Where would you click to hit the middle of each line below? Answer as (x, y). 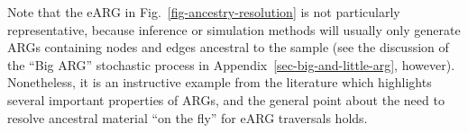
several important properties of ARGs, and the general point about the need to (226, 99)
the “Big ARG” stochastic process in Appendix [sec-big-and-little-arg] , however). (231, 64)
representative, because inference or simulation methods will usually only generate (234, 29)
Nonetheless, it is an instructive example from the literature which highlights (220, 82)
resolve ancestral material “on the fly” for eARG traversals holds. (188, 117)
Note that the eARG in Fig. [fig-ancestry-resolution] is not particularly (204, 12)
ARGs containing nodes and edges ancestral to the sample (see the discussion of (228, 47)
